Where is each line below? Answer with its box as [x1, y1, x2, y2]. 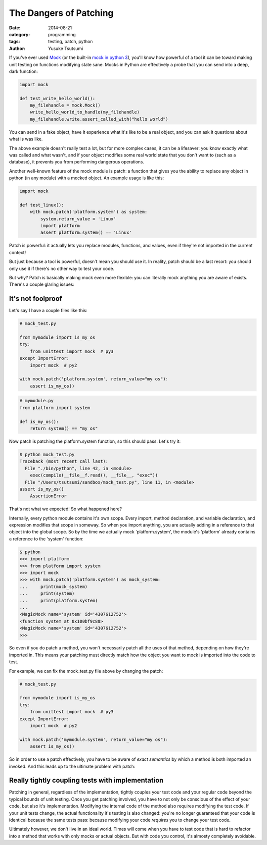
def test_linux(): [19, 202, 64, 208]
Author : [9, 45, 26, 52]
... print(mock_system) [19, 583, 88, 589]
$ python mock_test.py [19, 451, 75, 457]
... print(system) [19, 591, 75, 596]
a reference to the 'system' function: [9, 535, 84, 542]
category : [9, 31, 30, 37]
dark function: [9, 68, 38, 74]
